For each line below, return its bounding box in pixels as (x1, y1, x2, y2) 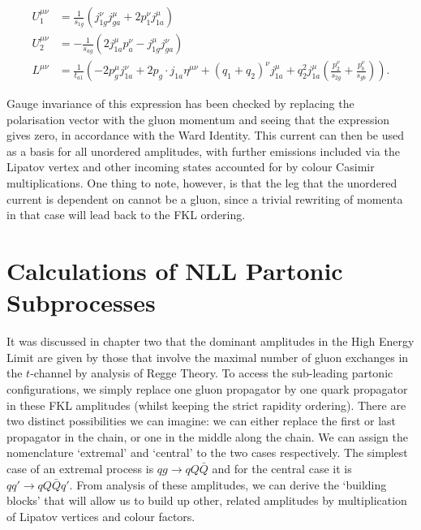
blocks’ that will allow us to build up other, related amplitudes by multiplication (6, 492, 407, 509)
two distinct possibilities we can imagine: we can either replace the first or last (6, 412, 397, 429)
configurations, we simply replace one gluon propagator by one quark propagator (6, 380, 408, 397)
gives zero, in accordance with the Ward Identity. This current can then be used (6, 127, 405, 144)
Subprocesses (6, 286, 156, 319)
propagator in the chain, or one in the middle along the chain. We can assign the (6, 428, 408, 445)
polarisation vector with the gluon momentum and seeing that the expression (6, 110, 390, 127)
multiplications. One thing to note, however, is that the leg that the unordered (6, 175, 397, 192)
